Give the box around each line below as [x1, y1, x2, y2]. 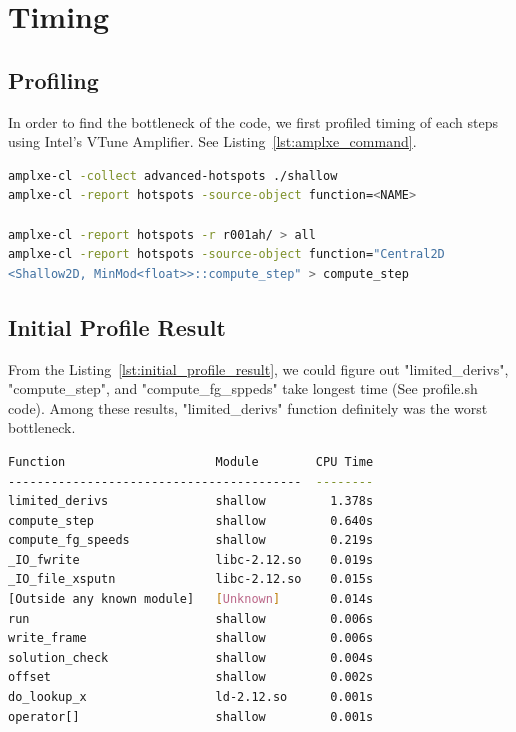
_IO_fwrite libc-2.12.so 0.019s [8, 552, 374, 567]
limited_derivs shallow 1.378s [8, 494, 374, 509]
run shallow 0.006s [8, 611, 374, 626]
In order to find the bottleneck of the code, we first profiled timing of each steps [8, 111, 498, 132]
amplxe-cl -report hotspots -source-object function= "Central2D [8, 247, 445, 262]
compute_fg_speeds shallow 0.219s [8, 533, 374, 548]
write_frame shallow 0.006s [8, 631, 374, 646]
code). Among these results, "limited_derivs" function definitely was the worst [8, 397, 488, 418]
